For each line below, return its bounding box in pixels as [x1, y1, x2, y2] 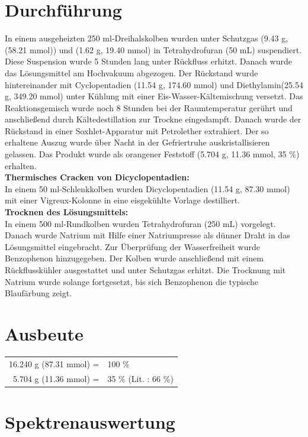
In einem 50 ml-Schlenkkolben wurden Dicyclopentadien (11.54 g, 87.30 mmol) [5, 182, 290, 195]
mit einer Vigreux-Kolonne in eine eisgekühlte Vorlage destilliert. [5, 194, 240, 206]
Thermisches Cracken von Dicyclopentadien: [5, 171, 190, 183]
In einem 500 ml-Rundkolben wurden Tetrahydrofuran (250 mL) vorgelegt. [5, 217, 276, 229]
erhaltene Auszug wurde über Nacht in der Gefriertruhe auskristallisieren [5, 136, 270, 148]
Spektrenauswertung [5, 409, 175, 433]
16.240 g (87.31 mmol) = [9, 357, 100, 370]
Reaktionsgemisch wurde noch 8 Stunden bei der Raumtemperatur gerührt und [5, 101, 293, 114]
